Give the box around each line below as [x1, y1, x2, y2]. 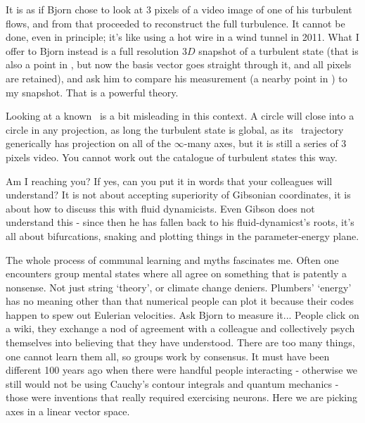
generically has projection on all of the [6, 136, 172, 151]
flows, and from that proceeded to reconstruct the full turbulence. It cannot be [6, 15, 345, 30]
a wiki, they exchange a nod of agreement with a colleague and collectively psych [6, 321, 355, 336]
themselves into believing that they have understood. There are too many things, [6, 335, 355, 350]
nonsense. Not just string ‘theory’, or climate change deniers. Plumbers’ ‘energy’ [6, 279, 352, 294]
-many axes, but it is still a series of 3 [184, 136, 347, 151]
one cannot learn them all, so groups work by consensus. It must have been [6, 348, 330, 363]
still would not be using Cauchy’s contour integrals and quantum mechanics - [6, 376, 339, 391]
